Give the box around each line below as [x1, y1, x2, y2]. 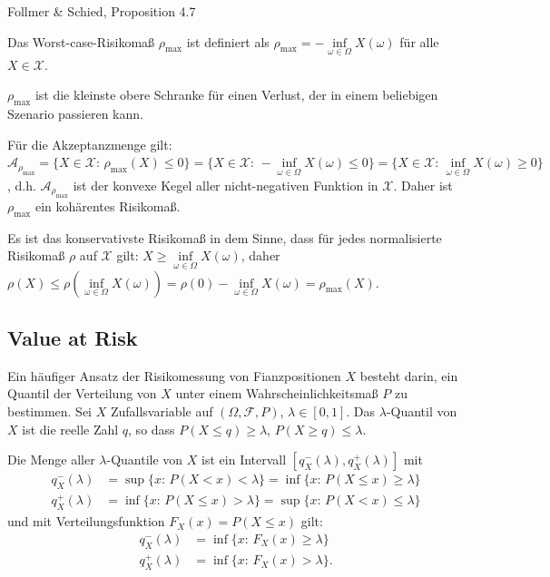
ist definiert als [186, 32, 270, 51]
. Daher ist [393, 175, 453, 194]
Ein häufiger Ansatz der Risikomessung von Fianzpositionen [7, 366, 341, 385]
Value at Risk [7, 324, 138, 352]
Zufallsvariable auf [110, 402, 213, 421]
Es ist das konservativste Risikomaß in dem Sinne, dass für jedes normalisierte [7, 228, 442, 247]
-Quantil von [386, 402, 457, 421]
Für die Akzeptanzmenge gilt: [7, 134, 172, 153]
